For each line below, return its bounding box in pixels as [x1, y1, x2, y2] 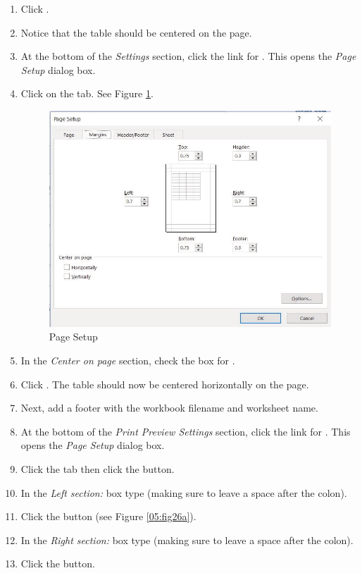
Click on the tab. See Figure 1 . [20, 86, 154, 101]
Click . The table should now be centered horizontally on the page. [20, 376, 309, 391]
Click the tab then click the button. [20, 462, 175, 476]
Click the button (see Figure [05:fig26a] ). [20, 509, 196, 524]
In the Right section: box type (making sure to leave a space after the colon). [20, 532, 354, 547]
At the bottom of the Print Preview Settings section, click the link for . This [20, 424, 351, 438]
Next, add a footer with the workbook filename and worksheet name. [20, 400, 318, 415]
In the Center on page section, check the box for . [20, 353, 235, 368]
